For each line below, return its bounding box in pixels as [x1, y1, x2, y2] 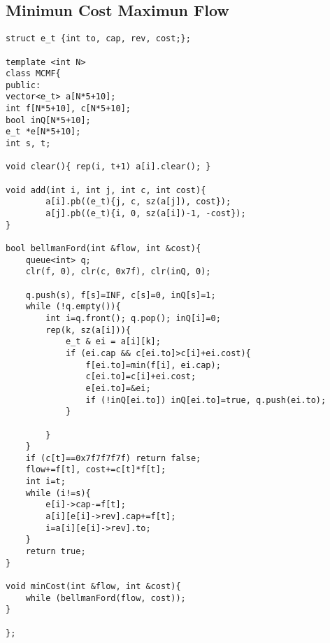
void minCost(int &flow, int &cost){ [6, 581, 181, 592]
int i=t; [25, 476, 66, 487]
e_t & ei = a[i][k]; [65, 337, 161, 347]
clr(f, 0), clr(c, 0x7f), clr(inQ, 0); [25, 267, 211, 277]
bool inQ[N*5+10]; [6, 115, 91, 125]
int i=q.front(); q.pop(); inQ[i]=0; [45, 313, 221, 323]
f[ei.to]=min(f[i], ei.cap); [85, 360, 221, 370]
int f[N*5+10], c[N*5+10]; [6, 104, 131, 114]
